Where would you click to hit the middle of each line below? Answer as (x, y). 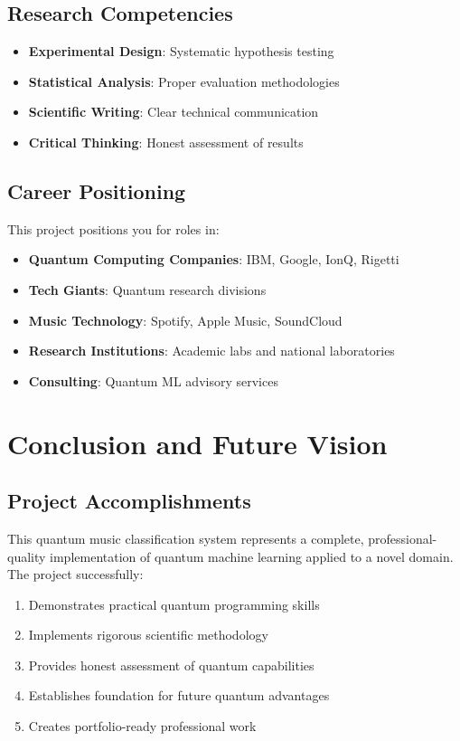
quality (27, 556)
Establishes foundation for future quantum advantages (179, 695)
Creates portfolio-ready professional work (142, 726)
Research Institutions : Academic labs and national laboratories (211, 351)
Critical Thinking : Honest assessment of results (166, 142)
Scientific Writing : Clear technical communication (174, 112)
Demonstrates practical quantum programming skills (174, 604)
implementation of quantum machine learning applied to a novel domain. (252, 556)
